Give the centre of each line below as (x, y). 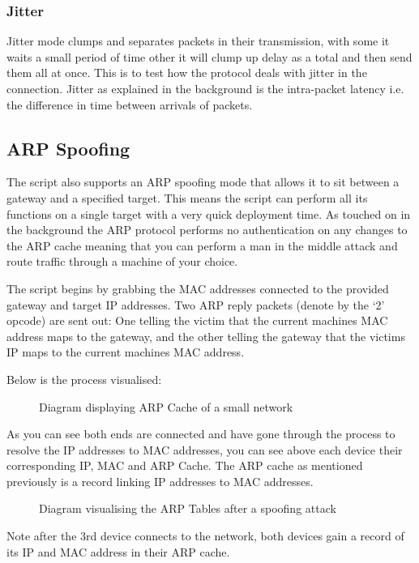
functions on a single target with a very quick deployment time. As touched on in (209, 213)
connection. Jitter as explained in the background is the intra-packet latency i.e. (205, 88)
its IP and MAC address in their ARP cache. (118, 551)
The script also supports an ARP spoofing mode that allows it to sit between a (203, 182)
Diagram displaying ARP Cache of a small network (166, 406)
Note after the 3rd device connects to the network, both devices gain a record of (205, 536)
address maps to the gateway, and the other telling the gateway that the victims (206, 336)
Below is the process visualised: (84, 379)
